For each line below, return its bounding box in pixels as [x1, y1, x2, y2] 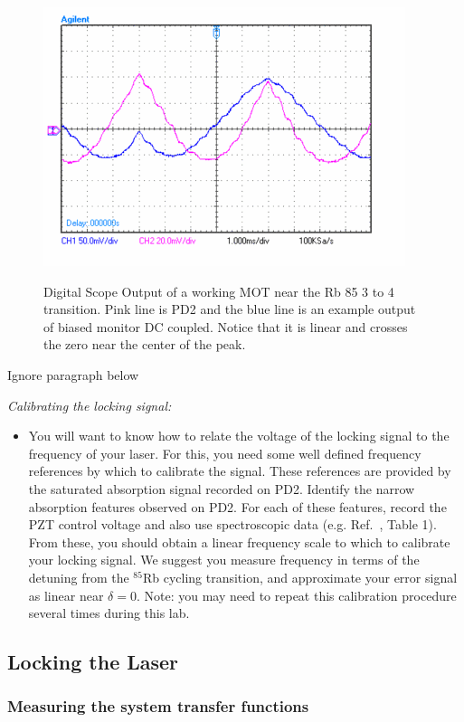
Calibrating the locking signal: [7, 395, 172, 414]
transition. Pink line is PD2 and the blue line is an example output [43, 299, 416, 318]
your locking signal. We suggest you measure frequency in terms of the [28, 550, 420, 569]
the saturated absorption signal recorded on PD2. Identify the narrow [28, 479, 415, 498]
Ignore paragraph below [7, 365, 139, 384]
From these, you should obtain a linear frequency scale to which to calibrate [28, 532, 450, 551]
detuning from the [28, 567, 129, 586]
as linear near [28, 585, 104, 604]
